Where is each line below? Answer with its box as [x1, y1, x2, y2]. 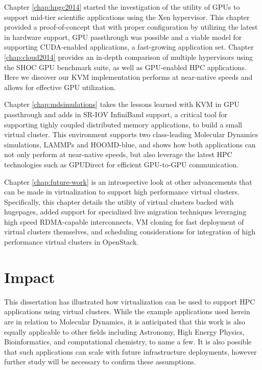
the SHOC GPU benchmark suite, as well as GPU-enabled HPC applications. [4, 61, 247, 72]
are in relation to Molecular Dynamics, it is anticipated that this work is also [4, 316, 246, 327]
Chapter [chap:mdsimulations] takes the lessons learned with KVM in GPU [4, 99, 240, 110]
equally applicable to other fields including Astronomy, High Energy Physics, [4, 326, 245, 337]
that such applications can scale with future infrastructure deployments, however [4, 346, 257, 357]
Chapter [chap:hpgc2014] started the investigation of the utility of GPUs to [4, 2, 240, 12]
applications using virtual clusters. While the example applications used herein [4, 306, 250, 317]
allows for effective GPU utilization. [4, 81, 116, 92]
